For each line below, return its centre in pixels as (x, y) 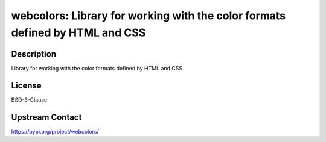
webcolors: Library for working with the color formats (149, 16)
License (26, 85)
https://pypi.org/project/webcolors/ (55, 131)
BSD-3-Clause (29, 100)
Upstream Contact (46, 117)
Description (34, 54)
